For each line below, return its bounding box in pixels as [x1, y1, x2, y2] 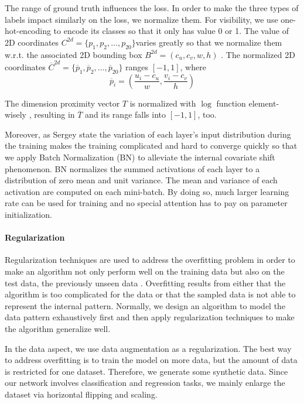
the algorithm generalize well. [5, 322, 111, 334]
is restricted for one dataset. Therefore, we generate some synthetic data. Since [5, 365, 288, 377]
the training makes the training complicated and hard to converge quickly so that [5, 139, 298, 152]
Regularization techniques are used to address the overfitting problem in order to [5, 254, 295, 266]
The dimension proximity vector [5, 97, 120, 109]
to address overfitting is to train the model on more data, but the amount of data [5, 354, 298, 366]
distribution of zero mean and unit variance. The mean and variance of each [5, 174, 278, 186]
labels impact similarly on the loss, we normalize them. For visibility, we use [5, 13, 278, 25]
